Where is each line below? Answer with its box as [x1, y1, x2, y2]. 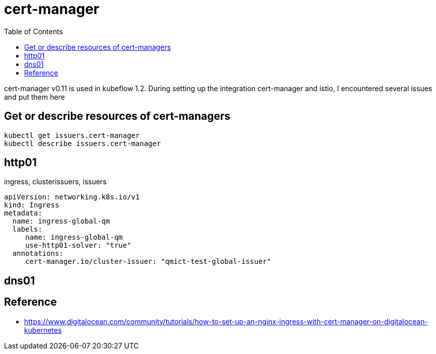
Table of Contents [4, 27, 63, 36]
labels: [12, 225, 42, 234]
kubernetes [24, 325, 62, 334]
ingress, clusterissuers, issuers [4, 177, 107, 186]
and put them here [4, 92, 65, 101]
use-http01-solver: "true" [25, 241, 131, 250]
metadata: [4, 209, 42, 218]
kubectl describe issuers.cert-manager [4, 139, 161, 148]
